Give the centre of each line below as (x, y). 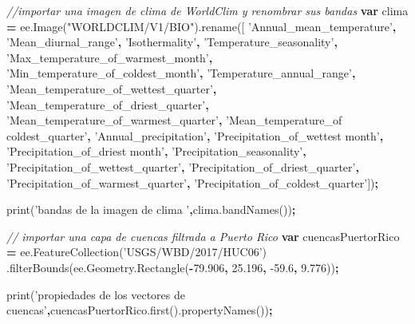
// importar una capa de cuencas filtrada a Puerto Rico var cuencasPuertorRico (203, 236)
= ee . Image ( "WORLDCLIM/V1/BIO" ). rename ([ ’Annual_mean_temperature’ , (202, 26)
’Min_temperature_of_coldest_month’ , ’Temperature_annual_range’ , (181, 73)
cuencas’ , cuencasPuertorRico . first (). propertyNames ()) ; (140, 310)
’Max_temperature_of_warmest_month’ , (110, 57)
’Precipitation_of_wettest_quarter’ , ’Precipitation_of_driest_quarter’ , (183, 166)
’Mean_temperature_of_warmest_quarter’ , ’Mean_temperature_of (174, 120)
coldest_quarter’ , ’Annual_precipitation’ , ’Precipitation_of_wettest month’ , (195, 135)
